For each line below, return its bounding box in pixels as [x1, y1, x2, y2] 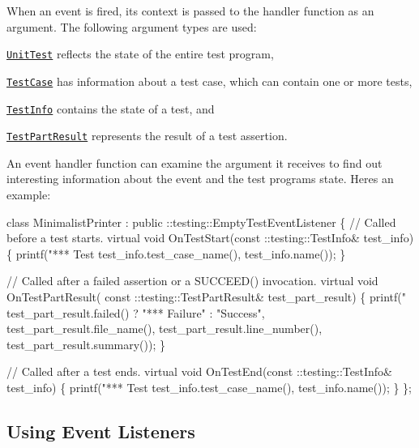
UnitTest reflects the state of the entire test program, [6, 45, 274, 62]
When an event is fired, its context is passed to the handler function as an [6, 2, 374, 19]
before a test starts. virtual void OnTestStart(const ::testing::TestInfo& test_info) [6, 229, 414, 246]
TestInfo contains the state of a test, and [6, 100, 215, 117]
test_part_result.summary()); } [6, 335, 165, 352]
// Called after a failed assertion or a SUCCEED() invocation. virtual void [6, 272, 378, 289]
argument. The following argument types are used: [6, 18, 257, 35]
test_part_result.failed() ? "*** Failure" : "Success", [6, 304, 265, 321]
